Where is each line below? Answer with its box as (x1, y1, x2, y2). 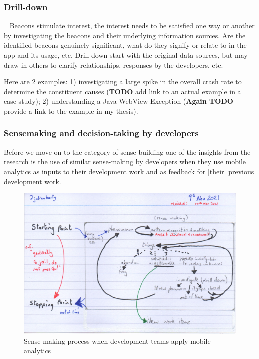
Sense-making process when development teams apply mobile (24, 335, 211, 346)
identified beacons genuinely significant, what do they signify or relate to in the (4, 40, 247, 50)
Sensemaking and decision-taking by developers (4, 127, 199, 139)
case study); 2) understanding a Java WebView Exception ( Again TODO (4, 96, 233, 106)
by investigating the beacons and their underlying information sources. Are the (4, 30, 246, 40)
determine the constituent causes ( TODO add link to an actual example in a (4, 86, 241, 96)
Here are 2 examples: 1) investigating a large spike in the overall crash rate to (4, 76, 242, 87)
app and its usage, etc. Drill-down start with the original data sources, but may (4, 50, 248, 60)
